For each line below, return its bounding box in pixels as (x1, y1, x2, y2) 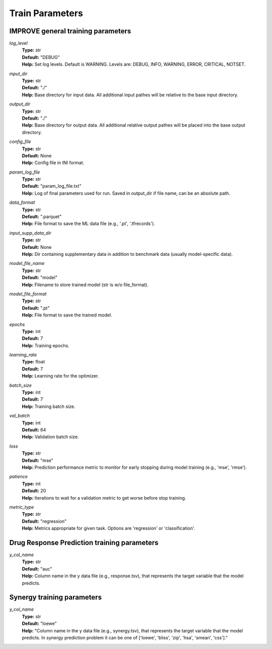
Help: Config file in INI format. (22, 159, 85, 166)
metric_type (9, 504, 34, 510)
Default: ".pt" (22, 305, 50, 311)
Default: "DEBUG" (22, 54, 60, 60)
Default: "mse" (22, 457, 53, 463)
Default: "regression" (22, 518, 67, 524)
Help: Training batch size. (22, 403, 76, 409)
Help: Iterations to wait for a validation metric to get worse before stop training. (22, 495, 186, 501)
